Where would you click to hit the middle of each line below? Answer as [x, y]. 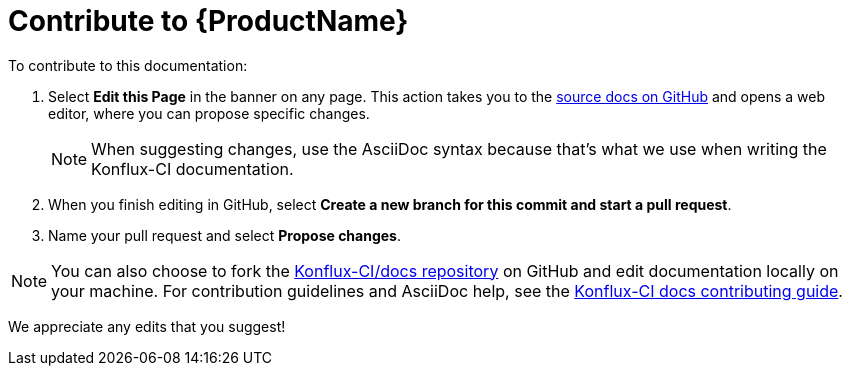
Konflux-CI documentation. [192, 168]
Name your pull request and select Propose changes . [224, 235]
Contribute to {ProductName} [208, 21]
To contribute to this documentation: [128, 65]
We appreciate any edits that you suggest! [147, 326]
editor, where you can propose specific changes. [209, 113]
